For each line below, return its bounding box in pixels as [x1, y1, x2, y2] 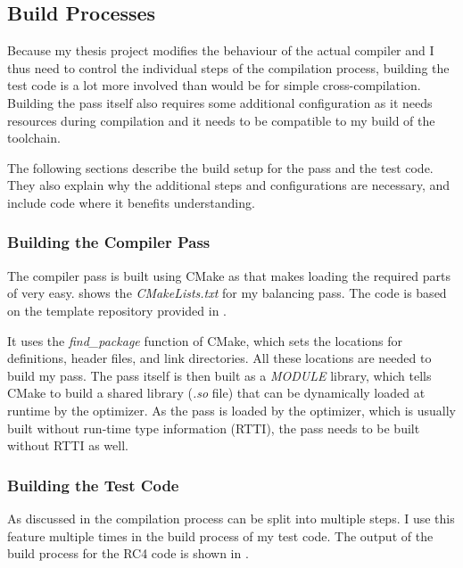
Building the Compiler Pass [7, 231, 211, 253]
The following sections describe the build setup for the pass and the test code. [7, 158, 434, 177]
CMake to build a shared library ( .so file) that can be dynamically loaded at [7, 383, 426, 402]
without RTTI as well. [7, 436, 128, 455]
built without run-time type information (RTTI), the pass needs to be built [7, 418, 420, 437]
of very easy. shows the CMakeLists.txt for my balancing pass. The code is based [7, 284, 447, 302]
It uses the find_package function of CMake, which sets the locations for [7, 331, 403, 350]
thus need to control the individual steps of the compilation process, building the [7, 58, 450, 77]
